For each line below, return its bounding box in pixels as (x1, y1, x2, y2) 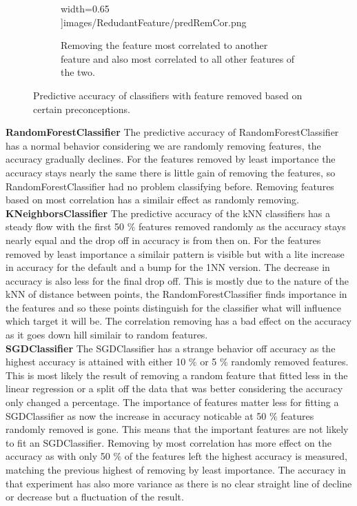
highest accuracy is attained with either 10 (6, 354, 186, 369)
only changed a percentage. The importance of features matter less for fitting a (6, 395, 339, 409)
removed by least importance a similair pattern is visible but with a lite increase (6, 246, 345, 261)
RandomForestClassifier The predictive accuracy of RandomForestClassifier (6, 125, 339, 139)
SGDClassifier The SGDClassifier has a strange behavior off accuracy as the (6, 341, 336, 355)
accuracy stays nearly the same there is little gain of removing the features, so (6, 165, 336, 179)
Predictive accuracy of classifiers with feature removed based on (33, 88, 303, 102)
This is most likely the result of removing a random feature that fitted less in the (6, 367, 348, 382)
